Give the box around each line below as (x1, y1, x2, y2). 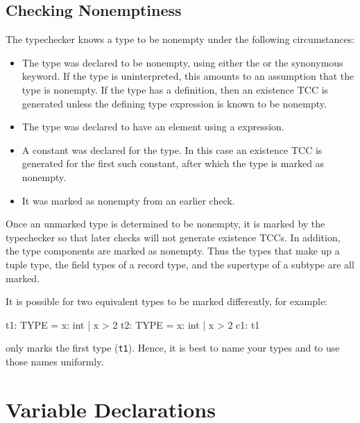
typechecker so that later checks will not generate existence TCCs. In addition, (6, 230, 341, 244)
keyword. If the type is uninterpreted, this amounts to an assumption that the (22, 69, 354, 83)
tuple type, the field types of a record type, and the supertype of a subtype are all (6, 257, 354, 271)
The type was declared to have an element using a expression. (22, 119, 284, 134)
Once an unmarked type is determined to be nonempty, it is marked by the (6, 216, 325, 231)
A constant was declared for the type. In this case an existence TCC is (22, 142, 323, 157)
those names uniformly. (6, 354, 104, 368)
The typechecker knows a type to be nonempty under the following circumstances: (6, 32, 355, 46)
